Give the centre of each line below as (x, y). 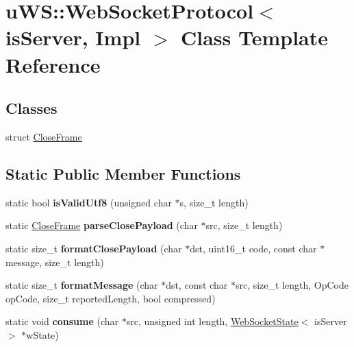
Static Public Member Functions (123, 173)
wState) (42, 334)
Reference (53, 64)
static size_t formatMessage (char (82, 285)
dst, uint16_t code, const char (253, 248)
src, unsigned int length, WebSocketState (212, 321)
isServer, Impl (73, 37)
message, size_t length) (55, 262)
